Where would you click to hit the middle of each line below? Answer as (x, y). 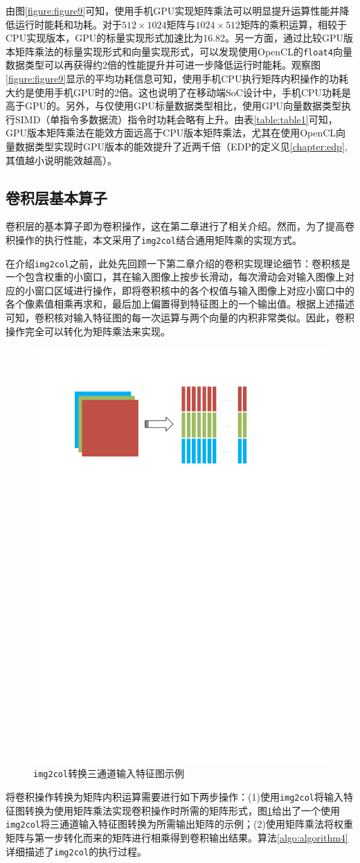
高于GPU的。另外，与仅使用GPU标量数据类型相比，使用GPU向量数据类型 (174, 106)
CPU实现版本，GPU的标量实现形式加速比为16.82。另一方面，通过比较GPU (175, 38)
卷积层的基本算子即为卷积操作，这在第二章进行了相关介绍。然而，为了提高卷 (180, 226)
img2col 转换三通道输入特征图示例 (109, 773)
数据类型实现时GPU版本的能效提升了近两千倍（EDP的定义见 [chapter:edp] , (181, 146)
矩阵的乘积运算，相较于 (294, 24)
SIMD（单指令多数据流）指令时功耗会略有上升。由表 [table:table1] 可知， (176, 119)
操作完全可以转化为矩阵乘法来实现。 (88, 331)
